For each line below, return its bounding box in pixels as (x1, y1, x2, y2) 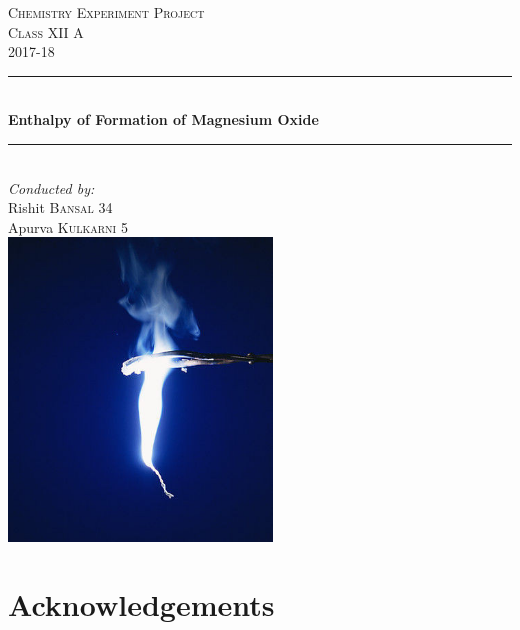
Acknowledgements (8, 584, 275, 625)
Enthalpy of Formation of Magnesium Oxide (8, 109, 319, 130)
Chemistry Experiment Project (8, 2, 205, 22)
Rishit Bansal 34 (8, 197, 113, 218)
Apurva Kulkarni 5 (8, 216, 128, 237)
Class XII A (8, 21, 84, 42)
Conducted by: (8, 177, 95, 198)
